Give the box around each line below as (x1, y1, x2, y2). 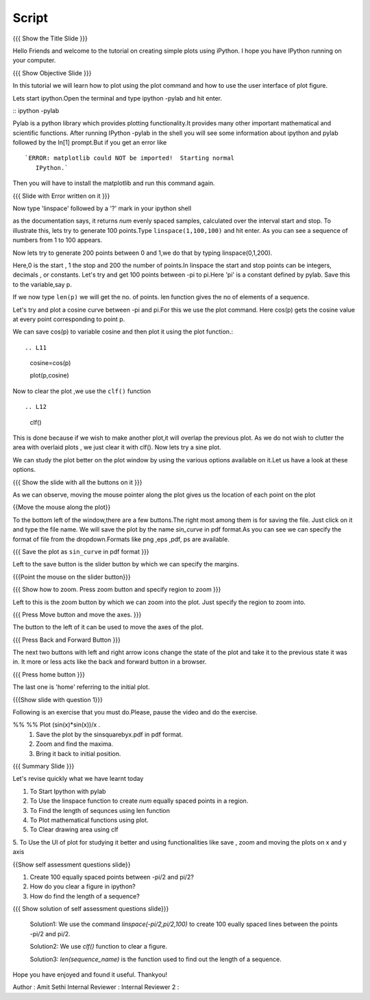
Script (12, 10, 48, 25)
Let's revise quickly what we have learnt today (12, 775, 144, 783)
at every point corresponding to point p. (12, 315, 125, 323)
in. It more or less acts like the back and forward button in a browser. (12, 658, 207, 666)
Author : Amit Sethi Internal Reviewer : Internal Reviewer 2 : (12, 983, 180, 991)
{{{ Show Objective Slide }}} (12, 68, 92, 77)
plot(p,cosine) (29, 371, 70, 379)
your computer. (12, 56, 56, 64)
